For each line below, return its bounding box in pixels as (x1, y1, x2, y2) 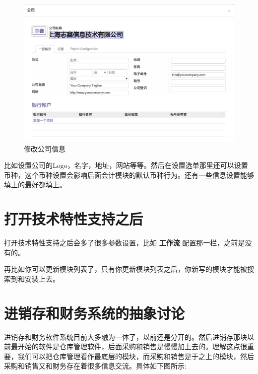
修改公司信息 (24, 143, 65, 153)
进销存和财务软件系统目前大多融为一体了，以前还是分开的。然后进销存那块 (4, 331, 247, 342)
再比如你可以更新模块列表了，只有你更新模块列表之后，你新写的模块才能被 (4, 264, 247, 274)
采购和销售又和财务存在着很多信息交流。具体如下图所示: (4, 361, 187, 371)
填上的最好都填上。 (4, 179, 66, 190)
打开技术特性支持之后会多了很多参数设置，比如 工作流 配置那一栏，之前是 (4, 237, 245, 248)
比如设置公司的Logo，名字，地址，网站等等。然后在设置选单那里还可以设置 (4, 160, 248, 170)
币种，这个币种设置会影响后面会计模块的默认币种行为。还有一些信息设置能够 (4, 169, 254, 180)
